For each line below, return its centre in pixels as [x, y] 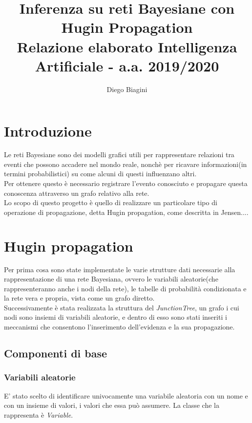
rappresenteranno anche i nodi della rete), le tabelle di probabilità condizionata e [125, 288]
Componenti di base [56, 353]
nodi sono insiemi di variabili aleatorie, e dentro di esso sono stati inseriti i [115, 317]
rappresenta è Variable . [39, 414]
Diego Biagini [127, 89]
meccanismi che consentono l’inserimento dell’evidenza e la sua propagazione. [119, 327]
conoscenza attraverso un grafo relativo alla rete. [77, 193]
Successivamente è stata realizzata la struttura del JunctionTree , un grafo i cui [122, 307]
